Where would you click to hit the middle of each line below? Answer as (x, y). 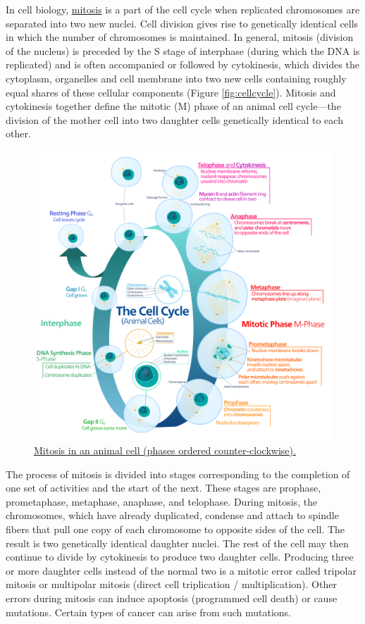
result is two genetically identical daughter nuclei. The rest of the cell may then (177, 543)
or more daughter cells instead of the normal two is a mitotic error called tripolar (181, 570)
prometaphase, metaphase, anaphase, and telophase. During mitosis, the (162, 501)
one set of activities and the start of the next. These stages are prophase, (163, 488)
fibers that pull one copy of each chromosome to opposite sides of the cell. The (175, 529)
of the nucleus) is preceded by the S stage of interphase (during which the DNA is (183, 50)
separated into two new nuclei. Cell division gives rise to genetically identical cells (182, 23)
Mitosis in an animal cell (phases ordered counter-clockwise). (165, 450)
